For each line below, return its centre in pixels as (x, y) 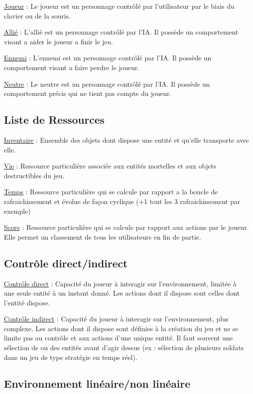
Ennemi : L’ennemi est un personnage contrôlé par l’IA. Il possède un (108, 58)
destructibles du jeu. (34, 175)
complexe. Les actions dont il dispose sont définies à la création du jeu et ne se (121, 328)
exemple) (17, 211)
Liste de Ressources (54, 120)
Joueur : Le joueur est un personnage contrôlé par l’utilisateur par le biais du (119, 6)
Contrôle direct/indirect (66, 263)
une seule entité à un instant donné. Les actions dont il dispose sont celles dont (122, 293)
